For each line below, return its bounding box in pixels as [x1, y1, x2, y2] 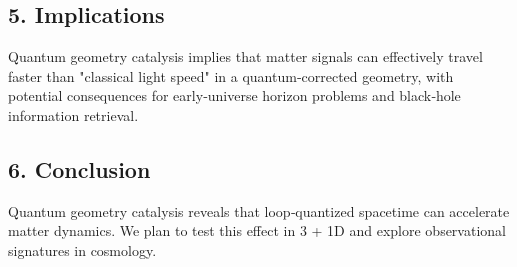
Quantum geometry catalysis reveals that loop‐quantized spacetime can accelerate [8, 200, 510, 221]
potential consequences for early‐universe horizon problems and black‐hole [8, 85, 461, 106]
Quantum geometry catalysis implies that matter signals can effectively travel [8, 46, 483, 67]
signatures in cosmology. [8, 239, 157, 260]
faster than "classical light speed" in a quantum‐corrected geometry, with [8, 65, 454, 86]
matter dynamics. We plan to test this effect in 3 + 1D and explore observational [8, 220, 506, 241]
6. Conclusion [8, 153, 151, 184]
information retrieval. [8, 104, 139, 125]
